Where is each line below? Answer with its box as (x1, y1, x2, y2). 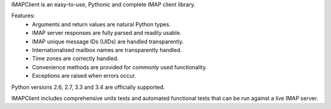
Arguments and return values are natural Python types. (32, 20, 171, 28)
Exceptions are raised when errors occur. (32, 72, 136, 80)
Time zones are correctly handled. (32, 55, 119, 62)
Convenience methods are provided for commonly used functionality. (32, 63, 208, 70)
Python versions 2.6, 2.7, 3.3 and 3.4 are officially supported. (11, 83, 165, 91)
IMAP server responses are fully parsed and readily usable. (32, 29, 182, 37)
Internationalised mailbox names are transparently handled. (32, 46, 182, 53)
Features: (11, 12, 36, 20)
